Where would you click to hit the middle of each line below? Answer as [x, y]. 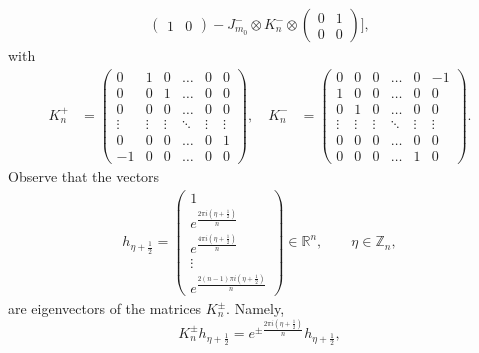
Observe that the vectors [84, 175]
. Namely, [255, 308]
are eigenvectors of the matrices [105, 308]
